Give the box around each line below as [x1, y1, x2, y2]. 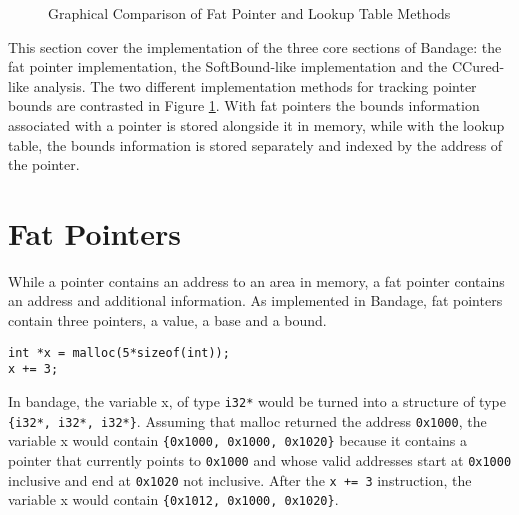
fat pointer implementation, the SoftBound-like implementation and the [8, 56, 448, 77]
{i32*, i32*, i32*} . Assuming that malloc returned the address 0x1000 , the [8, 410, 487, 431]
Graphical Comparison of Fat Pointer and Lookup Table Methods [48, 3, 451, 23]
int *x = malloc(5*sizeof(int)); [8, 345, 230, 360]
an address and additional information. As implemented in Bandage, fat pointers [8, 290, 503, 311]
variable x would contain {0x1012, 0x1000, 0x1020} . [8, 489, 339, 510]
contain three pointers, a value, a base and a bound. [8, 310, 327, 331]
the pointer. [8, 154, 80, 175]
